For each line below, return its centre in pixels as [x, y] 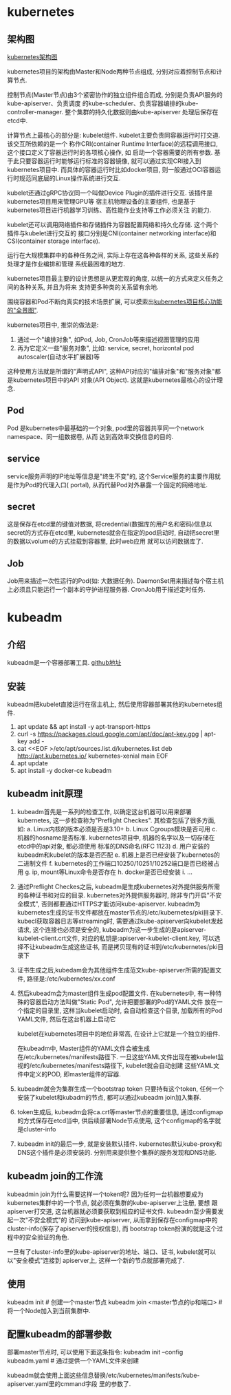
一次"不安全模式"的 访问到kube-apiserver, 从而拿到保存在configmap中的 [115, 1220]
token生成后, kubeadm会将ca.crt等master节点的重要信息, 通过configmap [120, 1111]
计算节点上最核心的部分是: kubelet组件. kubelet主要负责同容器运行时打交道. [114, 135]
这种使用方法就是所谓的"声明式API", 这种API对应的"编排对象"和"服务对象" [111, 371]
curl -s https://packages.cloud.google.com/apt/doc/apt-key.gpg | [110, 734]
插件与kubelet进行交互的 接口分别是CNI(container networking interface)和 [112, 233]
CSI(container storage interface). [54, 241]
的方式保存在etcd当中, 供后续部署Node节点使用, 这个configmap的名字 [116, 1120]
